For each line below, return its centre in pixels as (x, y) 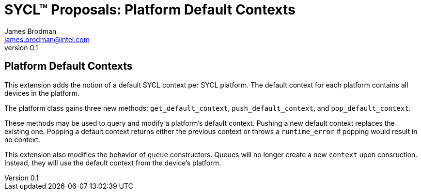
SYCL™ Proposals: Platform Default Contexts (150, 10)
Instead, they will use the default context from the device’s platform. (113, 163)
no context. (23, 139)
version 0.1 (21, 47)
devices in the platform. (42, 93)
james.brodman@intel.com (47, 39)
